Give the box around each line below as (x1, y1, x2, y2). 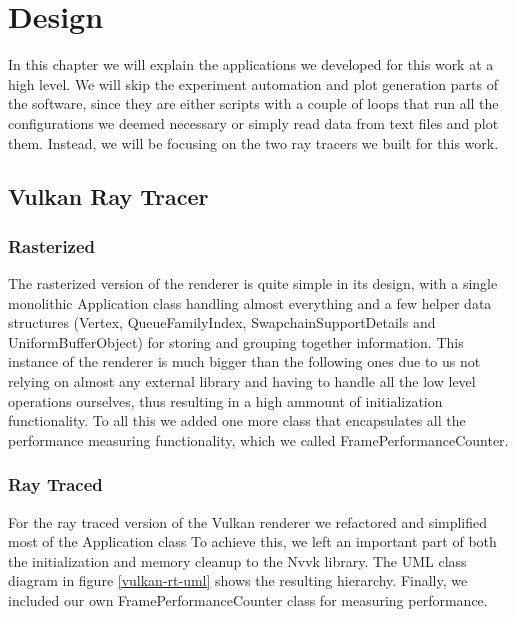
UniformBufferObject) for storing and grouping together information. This (8, 331, 464, 352)
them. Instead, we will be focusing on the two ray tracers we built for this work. (8, 132, 499, 153)
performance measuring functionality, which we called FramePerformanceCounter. (8, 429, 509, 450)
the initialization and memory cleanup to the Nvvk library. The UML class (8, 550, 467, 571)
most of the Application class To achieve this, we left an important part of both (8, 531, 497, 552)
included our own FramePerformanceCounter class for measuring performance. (8, 590, 488, 611)
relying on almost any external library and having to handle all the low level (8, 371, 476, 392)
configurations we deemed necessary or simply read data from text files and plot (8, 112, 499, 133)
